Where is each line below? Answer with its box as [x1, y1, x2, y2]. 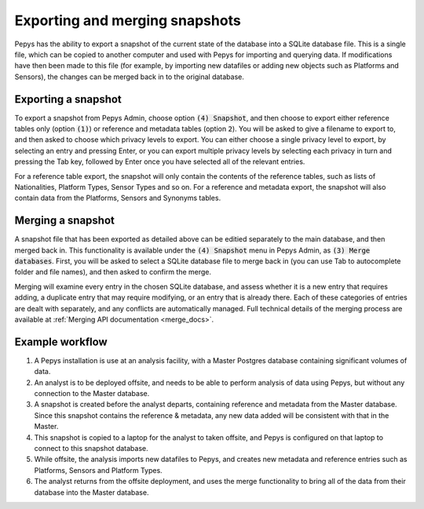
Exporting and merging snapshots [14, 12, 241, 29]
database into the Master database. [34, 487, 149, 497]
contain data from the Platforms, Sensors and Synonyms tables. [14, 193, 221, 203]
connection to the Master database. [34, 389, 150, 398]
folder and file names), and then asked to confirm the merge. [14, 267, 212, 277]
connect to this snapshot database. [34, 444, 148, 453]
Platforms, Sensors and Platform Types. [34, 465, 163, 474]
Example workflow [14, 335, 108, 348]
